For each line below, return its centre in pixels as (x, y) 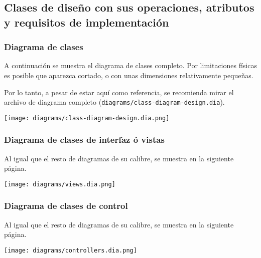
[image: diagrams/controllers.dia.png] (71, 250)
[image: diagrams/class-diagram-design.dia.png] (87, 118)
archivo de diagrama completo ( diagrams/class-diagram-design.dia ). (114, 102)
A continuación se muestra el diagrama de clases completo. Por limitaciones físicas (130, 65)
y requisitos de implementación (87, 22)
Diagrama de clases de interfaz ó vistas (84, 140)
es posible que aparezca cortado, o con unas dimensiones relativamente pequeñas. (129, 75)
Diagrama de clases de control (66, 206)
